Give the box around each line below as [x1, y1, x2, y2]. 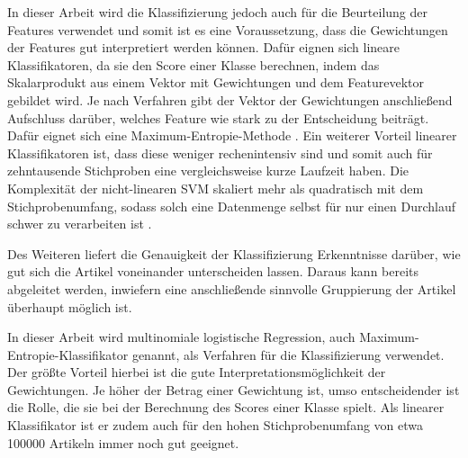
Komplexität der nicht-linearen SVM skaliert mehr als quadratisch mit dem [7, 178, 424, 197]
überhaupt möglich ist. [7, 297, 132, 316]
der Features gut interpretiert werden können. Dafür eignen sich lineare [7, 38, 400, 57]
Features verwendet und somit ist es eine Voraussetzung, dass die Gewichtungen [7, 20, 448, 39]
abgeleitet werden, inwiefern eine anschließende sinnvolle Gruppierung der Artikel [7, 279, 456, 298]
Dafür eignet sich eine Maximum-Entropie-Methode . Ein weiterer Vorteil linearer [7, 126, 457, 145]
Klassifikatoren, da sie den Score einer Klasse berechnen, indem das [7, 55, 380, 74]
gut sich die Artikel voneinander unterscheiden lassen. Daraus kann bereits [7, 262, 419, 281]
